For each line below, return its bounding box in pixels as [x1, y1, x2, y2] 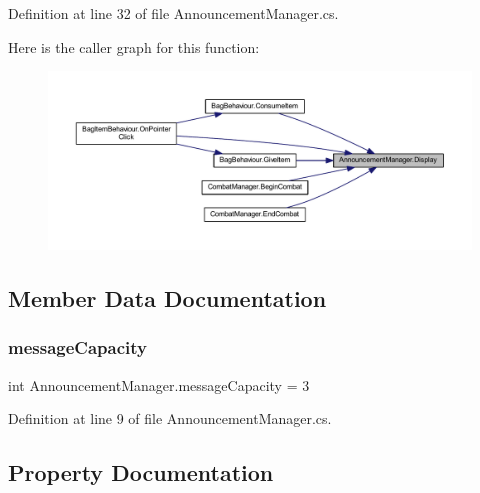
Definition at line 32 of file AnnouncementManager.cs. [8, 3, 339, 23]
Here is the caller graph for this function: [8, 36, 260, 57]
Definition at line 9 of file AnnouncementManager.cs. [8, 408, 332, 429]
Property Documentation [8, 457, 274, 488]
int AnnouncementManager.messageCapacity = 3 [8, 374, 310, 395]
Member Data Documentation [8, 283, 327, 314]
